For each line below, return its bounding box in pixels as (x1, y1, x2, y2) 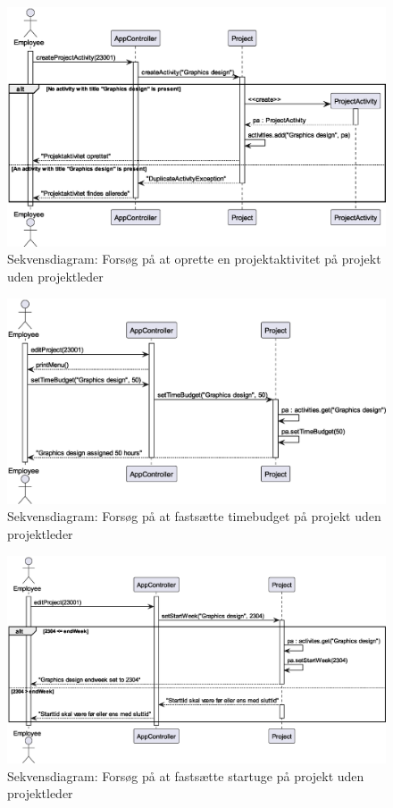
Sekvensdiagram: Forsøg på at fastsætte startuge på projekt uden (7, 766, 364, 785)
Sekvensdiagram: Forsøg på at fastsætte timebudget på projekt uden (7, 507, 381, 526)
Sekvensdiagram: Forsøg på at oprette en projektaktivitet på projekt (7, 249, 381, 268)
